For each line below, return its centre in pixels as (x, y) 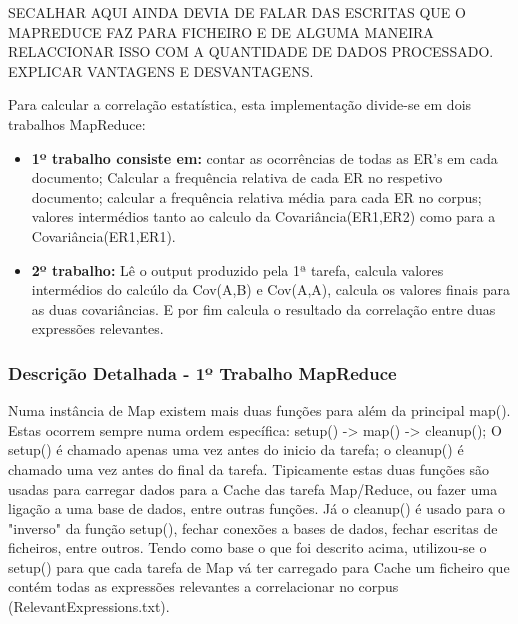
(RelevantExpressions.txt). (89, 606)
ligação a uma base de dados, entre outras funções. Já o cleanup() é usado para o (256, 508)
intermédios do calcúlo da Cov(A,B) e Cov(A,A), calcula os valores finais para (270, 289)
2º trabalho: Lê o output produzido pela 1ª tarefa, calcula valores (237, 269)
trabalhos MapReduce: (77, 123)
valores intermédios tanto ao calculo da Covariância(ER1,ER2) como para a (263, 216)
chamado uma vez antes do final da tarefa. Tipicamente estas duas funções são (249, 468)
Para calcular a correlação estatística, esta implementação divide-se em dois (240, 104)
